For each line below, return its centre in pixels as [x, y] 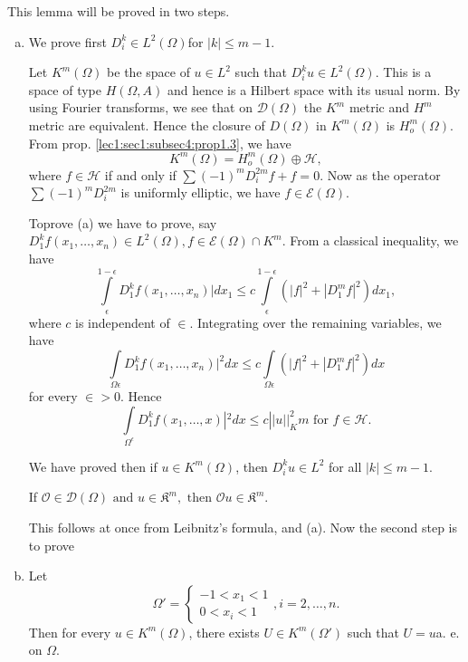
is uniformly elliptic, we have [201, 192]
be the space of [148, 72]
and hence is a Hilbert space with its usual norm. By [314, 89]
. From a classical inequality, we [370, 240]
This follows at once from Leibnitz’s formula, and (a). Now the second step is [243, 527]
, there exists [224, 632]
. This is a [403, 72]
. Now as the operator [380, 174]
